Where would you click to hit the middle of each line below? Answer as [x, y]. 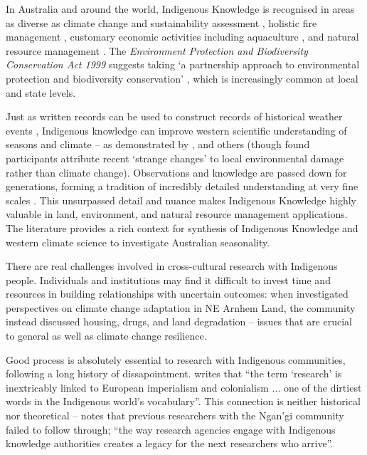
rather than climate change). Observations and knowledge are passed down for [176, 172]
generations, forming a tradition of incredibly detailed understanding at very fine [182, 186]
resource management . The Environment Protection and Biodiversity [157, 50]
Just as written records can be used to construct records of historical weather [174, 116]
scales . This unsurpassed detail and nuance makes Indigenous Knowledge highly [181, 200]
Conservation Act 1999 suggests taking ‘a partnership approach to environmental [183, 64]
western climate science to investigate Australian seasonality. [138, 242]
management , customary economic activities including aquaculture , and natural [182, 37]
